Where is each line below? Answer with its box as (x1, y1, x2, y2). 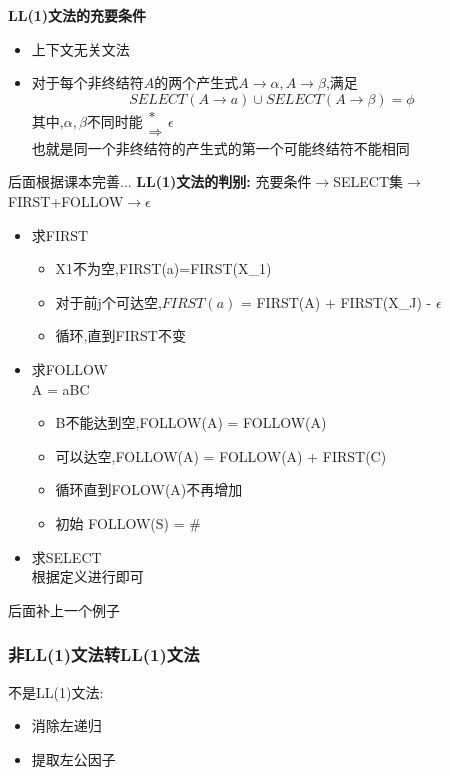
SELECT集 (333, 171, 404, 192)
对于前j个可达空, (55, 291, 162, 312)
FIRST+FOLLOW (8, 191, 124, 212)
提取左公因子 (31, 748, 116, 769)
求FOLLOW (31, 359, 108, 379)
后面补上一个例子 (8, 599, 120, 620)
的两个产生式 (154, 72, 239, 93)
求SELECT (31, 546, 102, 567)
